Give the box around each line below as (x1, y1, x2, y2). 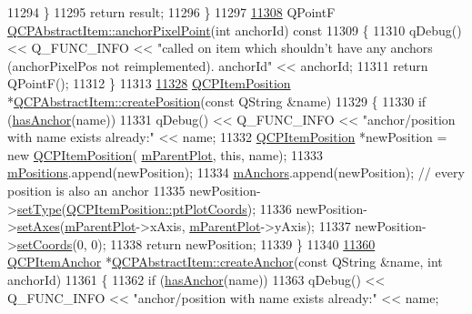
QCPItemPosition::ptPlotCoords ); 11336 (66, 198, 292, 218)
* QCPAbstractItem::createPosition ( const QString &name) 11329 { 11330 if (7, 91, 427, 110)
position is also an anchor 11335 (7, 180, 186, 199)
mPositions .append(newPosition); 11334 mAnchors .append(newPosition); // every (7, 163, 465, 182)
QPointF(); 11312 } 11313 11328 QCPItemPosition (7, 74, 291, 93)
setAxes (16, 217, 60, 236)
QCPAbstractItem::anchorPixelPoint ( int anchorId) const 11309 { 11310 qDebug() (7, 20, 462, 39)
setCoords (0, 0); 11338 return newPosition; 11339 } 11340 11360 (16, 234, 376, 253)
